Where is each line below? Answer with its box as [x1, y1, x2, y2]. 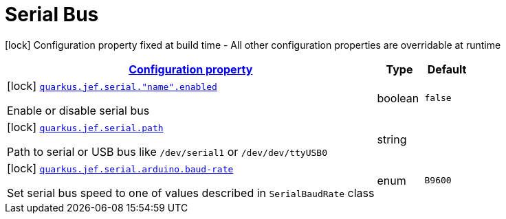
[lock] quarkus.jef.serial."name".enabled [7, 78, 217, 93]
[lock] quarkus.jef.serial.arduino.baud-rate [7, 161, 234, 175]
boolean [377, 91, 419, 105]
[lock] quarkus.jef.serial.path [7, 119, 164, 134]
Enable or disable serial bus [7, 103, 150, 117]
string [377, 132, 407, 146]
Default [427, 62, 467, 76]
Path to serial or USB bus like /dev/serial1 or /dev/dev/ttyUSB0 [7, 144, 327, 159]
